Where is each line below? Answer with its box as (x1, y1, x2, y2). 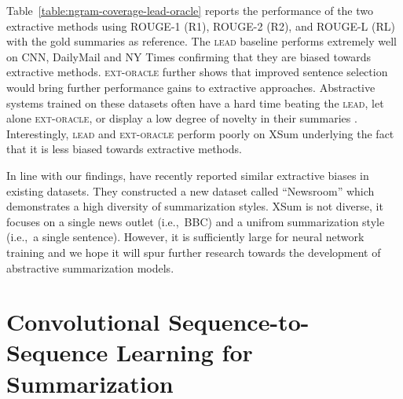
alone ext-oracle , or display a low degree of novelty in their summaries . (6, 110, 357, 126)
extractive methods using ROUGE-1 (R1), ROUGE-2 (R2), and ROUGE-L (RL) (6, 17, 395, 34)
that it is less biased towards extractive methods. (6, 141, 242, 157)
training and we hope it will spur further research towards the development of (6, 243, 381, 260)
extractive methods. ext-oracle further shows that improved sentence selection (6, 64, 388, 80)
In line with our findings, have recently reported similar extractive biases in (6, 167, 369, 183)
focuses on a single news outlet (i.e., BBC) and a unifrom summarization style (6, 213, 385, 229)
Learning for (115, 336, 253, 368)
